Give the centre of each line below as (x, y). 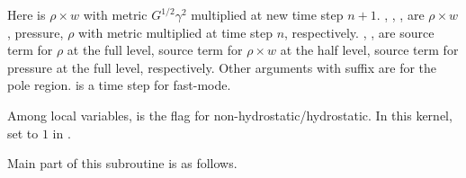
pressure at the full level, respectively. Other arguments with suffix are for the (222, 67)
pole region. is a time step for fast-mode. (119, 85)
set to (23, 133)
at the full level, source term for (155, 50)
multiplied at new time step (267, 14)
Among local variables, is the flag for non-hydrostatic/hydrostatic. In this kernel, (230, 115)
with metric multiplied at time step (175, 32)
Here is (27, 14)
